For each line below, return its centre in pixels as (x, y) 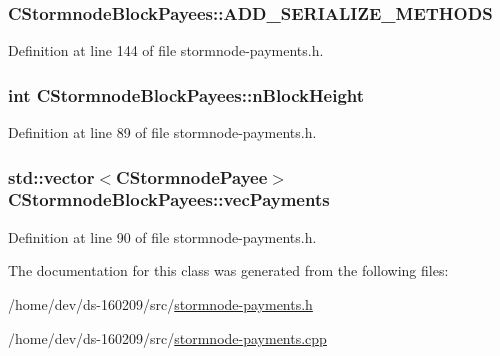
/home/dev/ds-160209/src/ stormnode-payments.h (160, 303)
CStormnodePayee (192, 176)
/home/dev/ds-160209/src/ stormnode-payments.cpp (167, 337)
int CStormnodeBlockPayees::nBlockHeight (186, 94)
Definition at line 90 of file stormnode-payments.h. (162, 236)
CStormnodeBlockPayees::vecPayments (169, 199)
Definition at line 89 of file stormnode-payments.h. (162, 132)
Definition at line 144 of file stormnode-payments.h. (166, 50)
